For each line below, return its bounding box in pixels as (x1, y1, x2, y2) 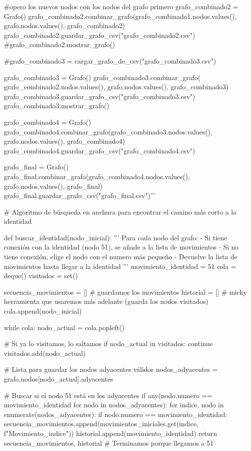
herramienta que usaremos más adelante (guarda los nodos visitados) (4, 296, 208, 306)
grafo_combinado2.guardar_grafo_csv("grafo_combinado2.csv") (4, 30, 195, 40)
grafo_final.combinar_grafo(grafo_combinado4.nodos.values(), (4, 171, 190, 181)
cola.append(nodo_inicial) (4, 306, 82, 316)
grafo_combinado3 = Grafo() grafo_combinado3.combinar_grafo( (4, 72, 201, 82)
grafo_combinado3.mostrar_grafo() (4, 100, 110, 111)
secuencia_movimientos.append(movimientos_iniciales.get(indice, (4, 418, 199, 429)
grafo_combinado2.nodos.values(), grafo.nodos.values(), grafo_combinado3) (4, 82, 229, 92)
